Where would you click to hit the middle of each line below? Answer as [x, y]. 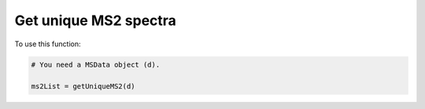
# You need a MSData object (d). [96, 64]
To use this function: [48, 44]
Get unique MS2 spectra [96, 20]
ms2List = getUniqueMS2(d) [83, 87]
